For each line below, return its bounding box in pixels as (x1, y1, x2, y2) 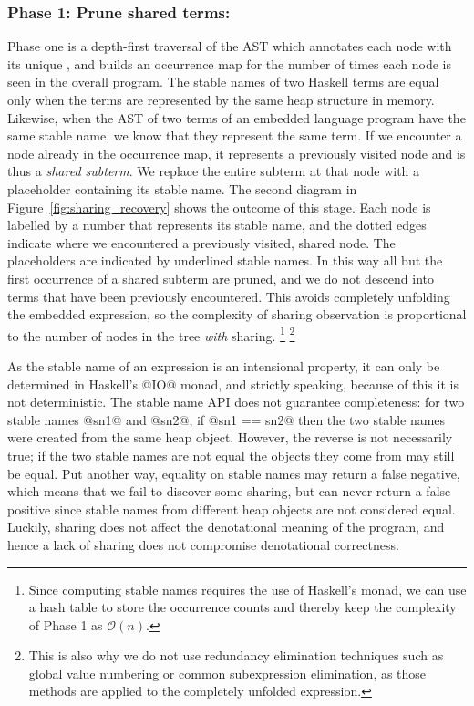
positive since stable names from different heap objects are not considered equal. (7, 499, 456, 518)
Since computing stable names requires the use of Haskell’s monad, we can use (28, 579, 467, 598)
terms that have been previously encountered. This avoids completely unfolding (7, 286, 450, 306)
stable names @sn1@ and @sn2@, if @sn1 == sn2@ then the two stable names (7, 410, 446, 429)
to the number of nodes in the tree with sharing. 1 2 (7, 323, 295, 345)
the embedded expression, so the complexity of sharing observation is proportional (7, 305, 467, 324)
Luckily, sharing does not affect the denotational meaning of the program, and (7, 517, 445, 536)
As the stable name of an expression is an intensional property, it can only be (7, 356, 440, 375)
